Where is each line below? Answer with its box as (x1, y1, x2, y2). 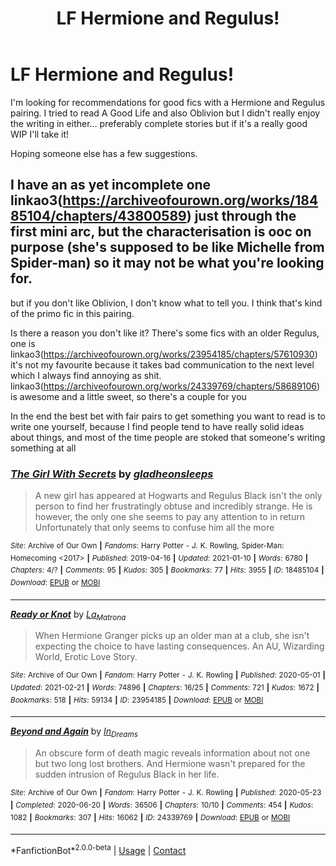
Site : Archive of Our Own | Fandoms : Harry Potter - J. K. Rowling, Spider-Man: (10, 541, 285, 551)
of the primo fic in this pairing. (10, 307, 135, 319)
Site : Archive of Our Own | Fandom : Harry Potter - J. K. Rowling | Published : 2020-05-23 (10, 788, 322, 798)
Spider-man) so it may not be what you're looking (10, 255, 325, 272)
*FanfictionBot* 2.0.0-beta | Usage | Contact (10, 843, 187, 856)
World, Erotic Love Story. (34, 651, 138, 663)
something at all (10, 442, 77, 454)
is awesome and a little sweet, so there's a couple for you (10, 390, 247, 402)
